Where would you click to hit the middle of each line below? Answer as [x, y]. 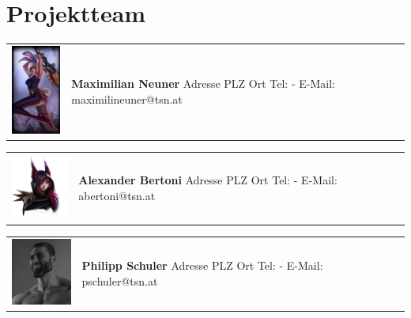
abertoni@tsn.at [117, 195]
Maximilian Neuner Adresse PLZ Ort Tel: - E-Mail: [203, 83]
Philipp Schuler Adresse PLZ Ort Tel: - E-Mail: [202, 265]
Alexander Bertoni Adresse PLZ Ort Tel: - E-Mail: [208, 180]
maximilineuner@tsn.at [127, 98]
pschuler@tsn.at [120, 280]
